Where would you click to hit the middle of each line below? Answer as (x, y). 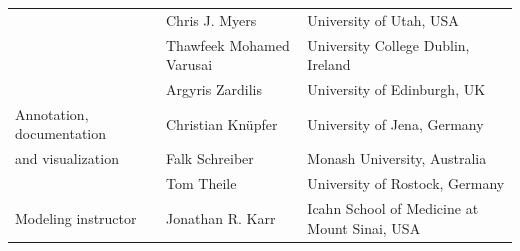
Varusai (189, 64)
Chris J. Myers (211, 19)
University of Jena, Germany (395, 123)
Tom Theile (201, 183)
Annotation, (52, 113)
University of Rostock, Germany (406, 183)
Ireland (329, 64)
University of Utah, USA (383, 19)
